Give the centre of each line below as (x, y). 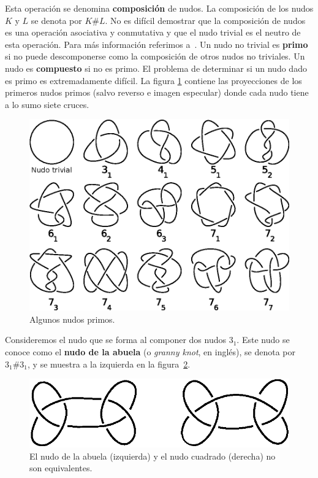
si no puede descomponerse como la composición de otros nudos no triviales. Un (155, 56)
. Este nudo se (263, 340)
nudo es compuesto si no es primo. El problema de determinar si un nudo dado (156, 68)
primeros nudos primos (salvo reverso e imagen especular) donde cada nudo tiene (157, 92)
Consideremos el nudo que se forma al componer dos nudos (115, 340)
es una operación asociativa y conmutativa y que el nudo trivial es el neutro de (153, 32)
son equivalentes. (61, 468)
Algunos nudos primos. (72, 319)
